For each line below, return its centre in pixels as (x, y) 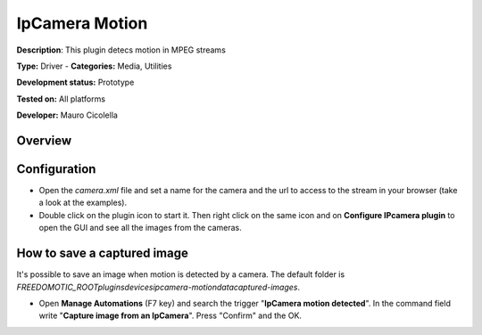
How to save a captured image (103, 253)
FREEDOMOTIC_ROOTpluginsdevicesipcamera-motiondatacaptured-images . (158, 287)
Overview (44, 140)
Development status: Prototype (75, 82)
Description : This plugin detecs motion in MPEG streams (121, 50)
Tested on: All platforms (61, 99)
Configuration (56, 169)
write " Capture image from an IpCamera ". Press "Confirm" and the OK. (170, 315)
